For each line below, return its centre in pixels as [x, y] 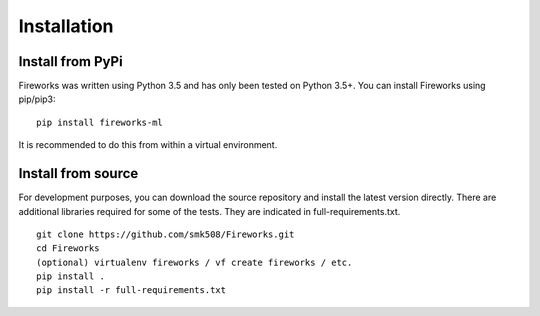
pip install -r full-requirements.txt [131, 290]
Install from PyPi [71, 61]
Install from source [78, 173]
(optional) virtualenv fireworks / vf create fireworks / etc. [194, 262]
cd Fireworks [68, 248]
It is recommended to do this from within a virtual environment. [148, 145]
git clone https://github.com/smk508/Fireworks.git [165, 234]
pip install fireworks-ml [100, 122]
